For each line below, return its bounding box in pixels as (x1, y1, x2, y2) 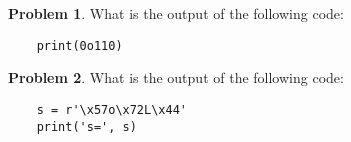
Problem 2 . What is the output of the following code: (8, 67, 344, 88)
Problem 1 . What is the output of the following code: (8, 3, 344, 23)
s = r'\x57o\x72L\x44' (36, 102, 187, 117)
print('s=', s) (36, 119, 137, 134)
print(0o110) (36, 38, 123, 53)
